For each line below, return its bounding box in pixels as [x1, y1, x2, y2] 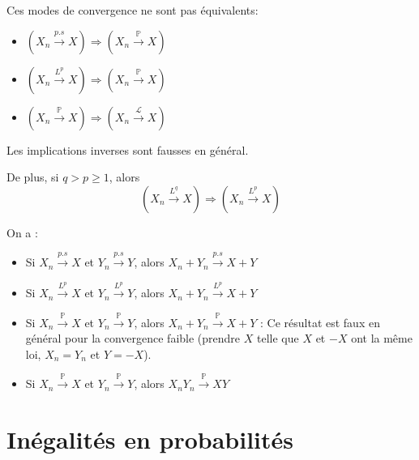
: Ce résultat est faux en [260, 313, 380, 330]
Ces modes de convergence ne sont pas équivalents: [6, 2, 259, 18]
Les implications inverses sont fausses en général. [6, 141, 249, 158]
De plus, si [6, 168, 59, 185]
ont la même [351, 330, 413, 347]
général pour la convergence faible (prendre [25, 330, 241, 347]
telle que [256, 330, 299, 347]
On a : [6, 224, 38, 241]
